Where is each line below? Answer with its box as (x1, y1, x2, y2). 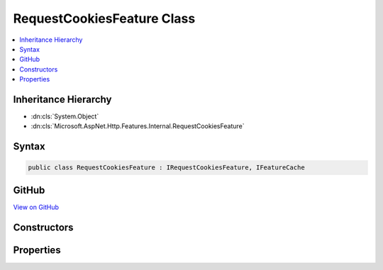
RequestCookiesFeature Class (13, 11, 196, 26)
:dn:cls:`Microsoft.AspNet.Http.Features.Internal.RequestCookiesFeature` (30, 122, 245, 130)
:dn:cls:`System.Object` (30, 112, 99, 120)
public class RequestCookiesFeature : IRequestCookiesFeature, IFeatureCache (28, 164, 305, 171)
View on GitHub (13, 203, 60, 211)
